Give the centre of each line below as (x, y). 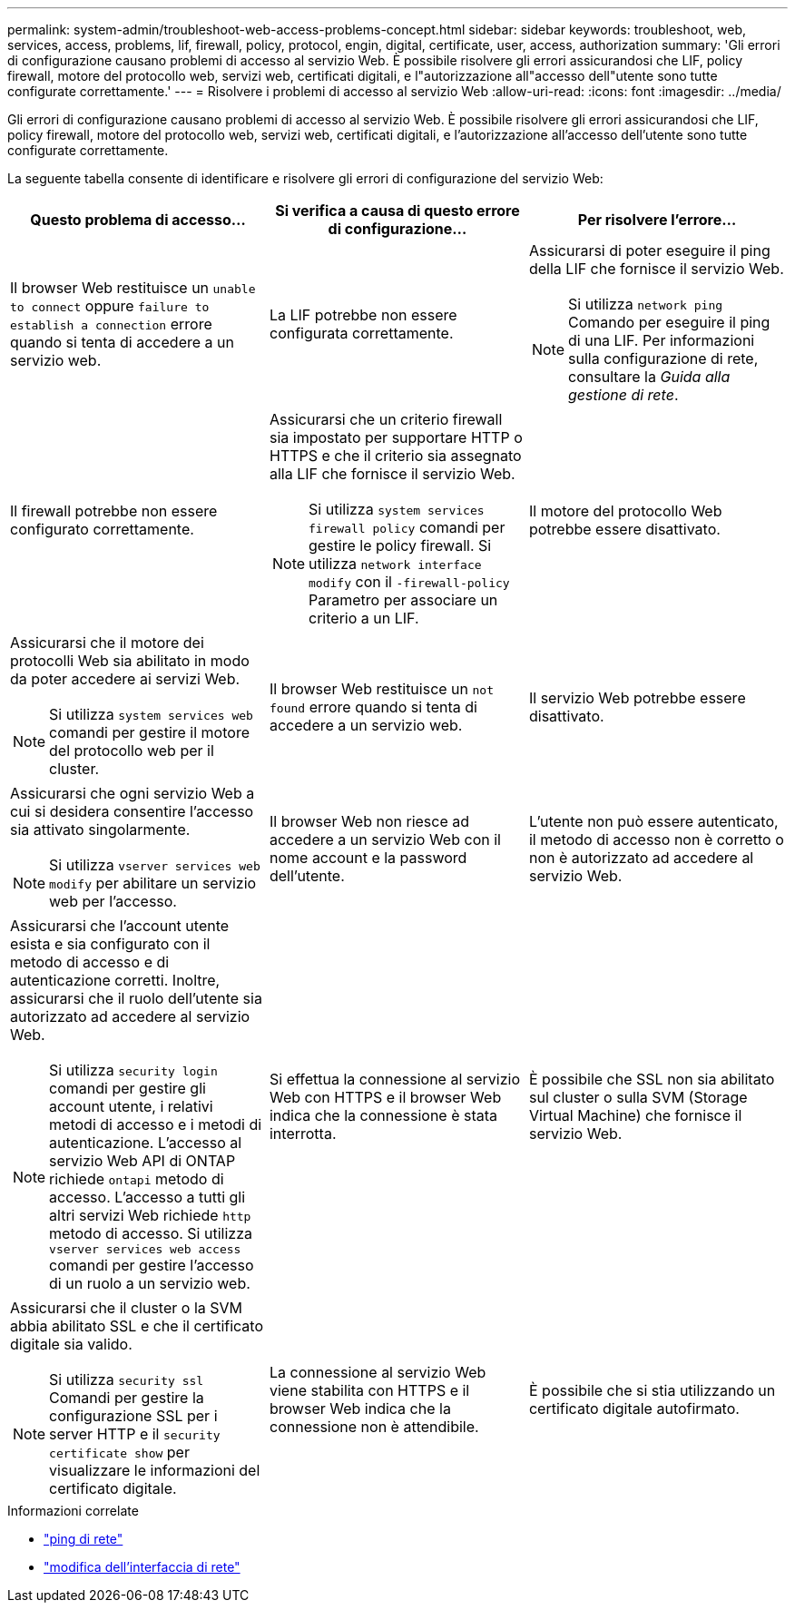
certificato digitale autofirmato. (634, 1409)
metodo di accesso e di (90, 962)
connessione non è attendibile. (374, 1427)
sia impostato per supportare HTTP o (396, 437)
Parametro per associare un (403, 600)
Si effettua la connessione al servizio (394, 1079)
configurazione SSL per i (133, 1416)
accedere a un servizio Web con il (385, 839)
